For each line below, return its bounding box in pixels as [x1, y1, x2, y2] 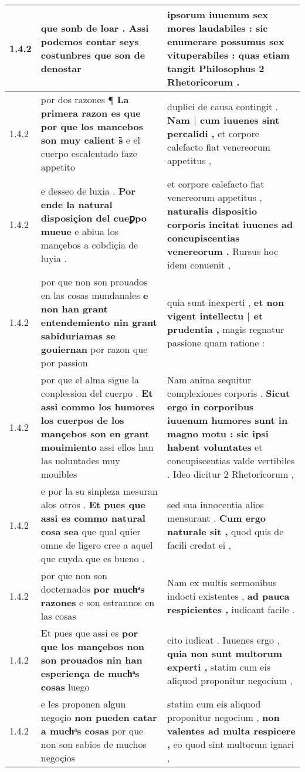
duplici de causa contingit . [167, 99, 279, 113]
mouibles [40, 467, 77, 481]
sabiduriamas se [40, 329, 116, 342]
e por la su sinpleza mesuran [40, 484, 158, 498]
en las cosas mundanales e [40, 288, 148, 302]
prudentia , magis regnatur [167, 322, 284, 336]
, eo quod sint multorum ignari [167, 737, 294, 751]
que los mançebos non [40, 640, 145, 653]
